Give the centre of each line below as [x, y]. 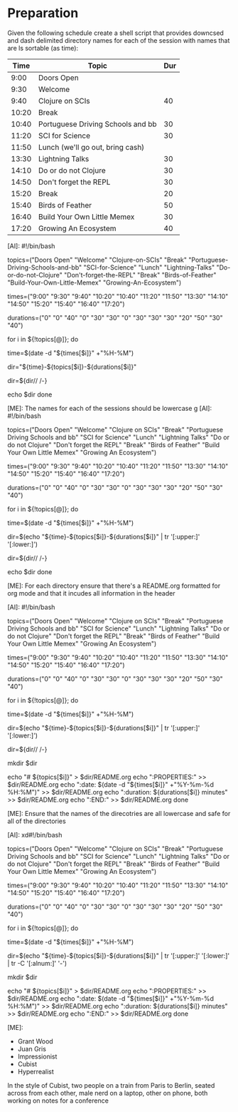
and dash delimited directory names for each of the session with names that [119, 40]
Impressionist [37, 1056]
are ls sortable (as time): [43, 48]
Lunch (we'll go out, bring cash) [91, 147]
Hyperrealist [36, 1071]
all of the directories [37, 821]
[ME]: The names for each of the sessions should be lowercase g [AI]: [110, 408]
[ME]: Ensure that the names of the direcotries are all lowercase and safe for [119, 813]
